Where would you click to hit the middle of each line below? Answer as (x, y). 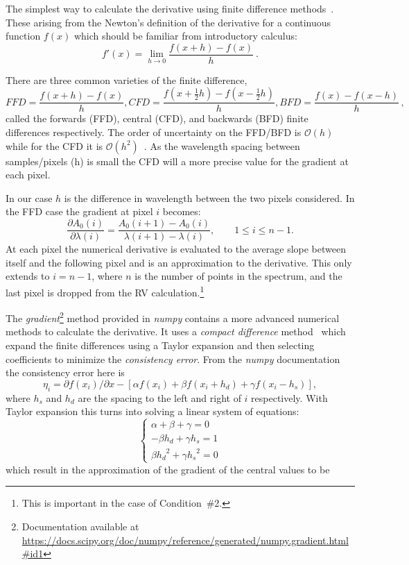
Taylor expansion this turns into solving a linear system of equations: (153, 411)
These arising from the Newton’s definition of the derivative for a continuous (168, 22)
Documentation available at (80, 526)
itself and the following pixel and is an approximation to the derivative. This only (179, 262)
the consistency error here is (65, 372)
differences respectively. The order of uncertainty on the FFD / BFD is (154, 132)
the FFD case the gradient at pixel (79, 211)
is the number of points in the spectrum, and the (238, 276)
